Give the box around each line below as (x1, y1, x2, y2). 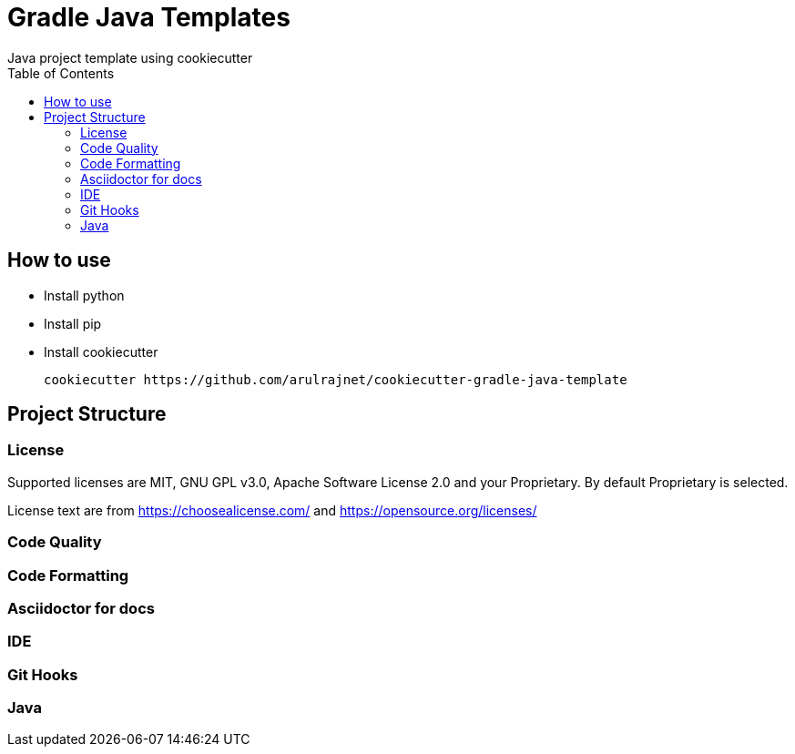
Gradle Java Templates (7, 2, 290, 33)
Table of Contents (7, 65, 115, 81)
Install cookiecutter (44, 343, 158, 360)
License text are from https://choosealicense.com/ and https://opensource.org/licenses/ (7, 502, 537, 518)
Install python (44, 287, 125, 303)
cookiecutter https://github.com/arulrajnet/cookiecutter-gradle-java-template (44, 372, 627, 387)
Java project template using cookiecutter (7, 49, 253, 66)
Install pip (44, 315, 102, 331)
